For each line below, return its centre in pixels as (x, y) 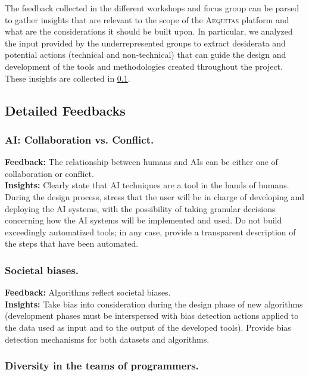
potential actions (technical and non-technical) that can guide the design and (146, 55)
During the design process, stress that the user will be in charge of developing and (154, 196)
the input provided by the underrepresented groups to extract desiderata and (145, 43)
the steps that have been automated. (72, 243)
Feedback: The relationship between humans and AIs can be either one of (141, 162)
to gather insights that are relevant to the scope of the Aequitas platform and (147, 19)
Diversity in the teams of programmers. (102, 366)
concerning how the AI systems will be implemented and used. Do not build (143, 220)
